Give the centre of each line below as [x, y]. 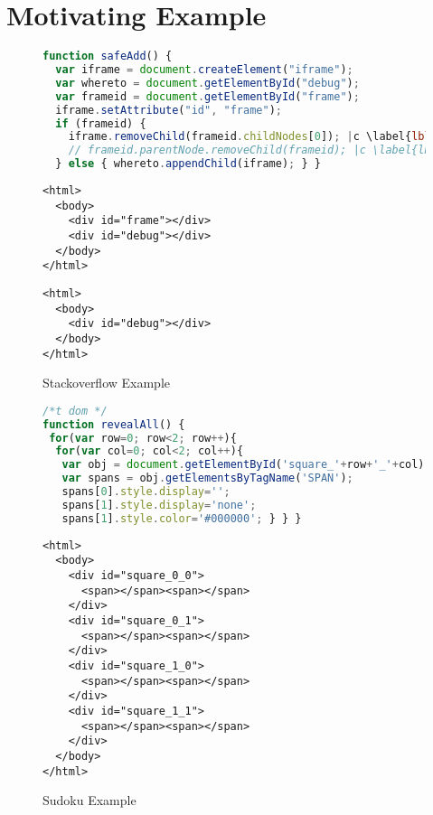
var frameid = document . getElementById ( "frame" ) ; [207, 96]
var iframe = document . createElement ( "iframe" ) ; [204, 70]
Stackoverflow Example [107, 383]
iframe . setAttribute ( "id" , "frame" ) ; [169, 110]
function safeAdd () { [108, 56]
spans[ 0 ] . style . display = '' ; [146, 492]
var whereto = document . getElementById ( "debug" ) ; [207, 83]
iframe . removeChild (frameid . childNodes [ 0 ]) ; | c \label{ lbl [249, 137]
